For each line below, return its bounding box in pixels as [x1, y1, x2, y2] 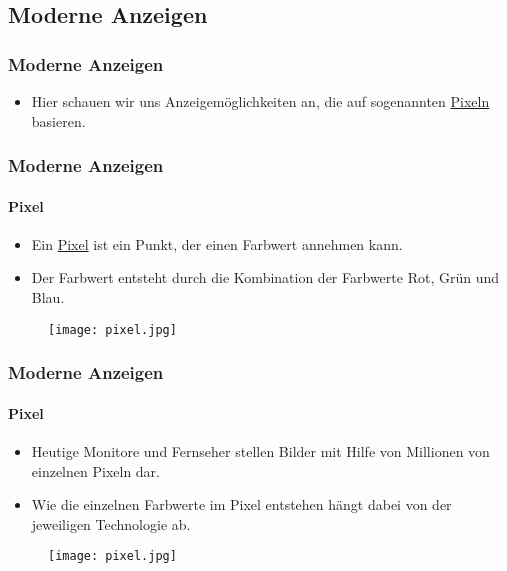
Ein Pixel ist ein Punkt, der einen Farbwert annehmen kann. [31, 233, 403, 254]
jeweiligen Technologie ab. [31, 513, 191, 534]
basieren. [31, 110, 86, 131]
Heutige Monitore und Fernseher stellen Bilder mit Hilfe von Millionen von [31, 440, 490, 461]
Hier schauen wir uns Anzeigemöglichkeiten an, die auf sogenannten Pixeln [31, 91, 490, 111]
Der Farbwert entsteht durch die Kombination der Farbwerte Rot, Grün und [31, 267, 499, 288]
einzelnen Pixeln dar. [31, 460, 160, 481]
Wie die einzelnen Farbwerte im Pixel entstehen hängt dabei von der [31, 494, 452, 515]
